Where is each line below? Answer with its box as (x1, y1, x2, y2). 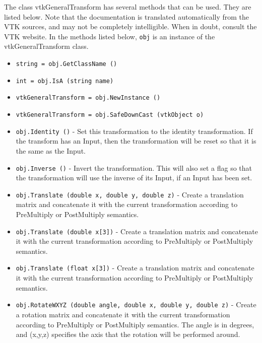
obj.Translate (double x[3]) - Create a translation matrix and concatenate (16, 226, 258, 236)
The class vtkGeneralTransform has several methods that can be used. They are (4, 2, 251, 12)
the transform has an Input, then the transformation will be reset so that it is (16, 135, 256, 146)
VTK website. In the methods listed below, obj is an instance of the (4, 31, 215, 41)
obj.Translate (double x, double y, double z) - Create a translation (16, 189, 244, 199)
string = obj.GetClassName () (16, 60, 117, 68)
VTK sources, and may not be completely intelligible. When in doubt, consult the (4, 21, 257, 32)
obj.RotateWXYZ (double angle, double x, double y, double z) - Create (16, 299, 256, 310)
